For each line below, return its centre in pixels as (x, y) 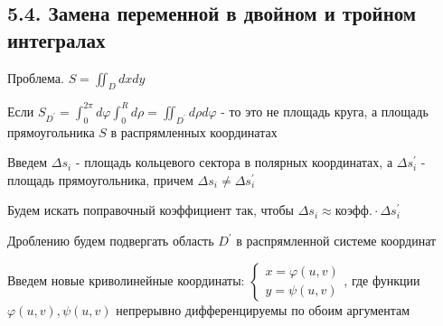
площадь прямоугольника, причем (100, 179)
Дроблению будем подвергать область (111, 241)
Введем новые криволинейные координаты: (126, 279)
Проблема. (36, 77)
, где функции (382, 279)
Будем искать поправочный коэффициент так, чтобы (151, 210)
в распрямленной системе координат (336, 241)
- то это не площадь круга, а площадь (325, 111)
